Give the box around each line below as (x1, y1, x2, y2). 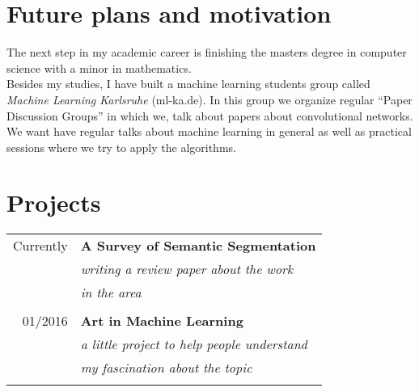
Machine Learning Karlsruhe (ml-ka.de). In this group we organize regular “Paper (6, 91, 413, 107)
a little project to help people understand (80, 335, 307, 354)
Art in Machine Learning (80, 311, 243, 331)
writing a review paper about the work (80, 259, 294, 279)
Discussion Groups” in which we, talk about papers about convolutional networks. (6, 107, 413, 124)
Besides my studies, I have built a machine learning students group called (6, 75, 370, 92)
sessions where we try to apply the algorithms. (6, 138, 236, 155)
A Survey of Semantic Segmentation (80, 236, 316, 255)
